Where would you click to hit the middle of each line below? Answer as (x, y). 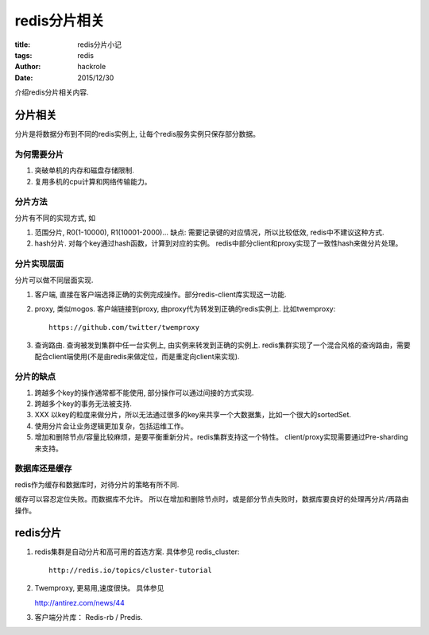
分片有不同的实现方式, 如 (55, 218)
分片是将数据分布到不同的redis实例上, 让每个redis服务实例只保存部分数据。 (137, 134)
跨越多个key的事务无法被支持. (83, 404)
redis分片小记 (100, 45)
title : (23, 45)
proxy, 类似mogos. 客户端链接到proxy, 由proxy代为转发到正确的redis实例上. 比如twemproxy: (185, 309)
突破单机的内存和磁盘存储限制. (85, 170)
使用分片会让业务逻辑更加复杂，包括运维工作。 (111, 426)
